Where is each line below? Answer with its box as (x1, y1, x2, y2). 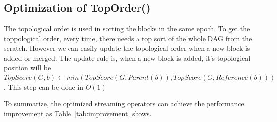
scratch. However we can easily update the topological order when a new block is (4, 43, 250, 53)
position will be (4, 62, 51, 72)
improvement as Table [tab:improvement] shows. (4, 108, 152, 118)
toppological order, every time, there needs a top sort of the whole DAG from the (4, 33, 252, 43)
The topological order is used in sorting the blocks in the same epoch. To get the (4, 23, 250, 34)
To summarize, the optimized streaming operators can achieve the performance (4, 98, 244, 109)
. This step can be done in (4, 81, 83, 92)
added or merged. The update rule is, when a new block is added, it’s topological (4, 52, 251, 62)
